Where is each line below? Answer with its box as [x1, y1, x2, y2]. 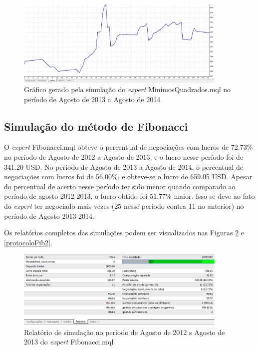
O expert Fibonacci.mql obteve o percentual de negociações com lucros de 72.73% [4, 142, 253, 152]
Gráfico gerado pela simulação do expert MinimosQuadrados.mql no [24, 84, 231, 95]
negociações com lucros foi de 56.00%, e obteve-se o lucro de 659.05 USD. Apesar [4, 171, 253, 182]
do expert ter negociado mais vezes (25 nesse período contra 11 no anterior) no [4, 201, 244, 211]
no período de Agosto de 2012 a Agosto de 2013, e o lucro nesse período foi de [4, 152, 244, 162]
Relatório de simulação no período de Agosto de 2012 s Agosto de [24, 326, 225, 337]
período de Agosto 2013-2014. [4, 210, 94, 221]
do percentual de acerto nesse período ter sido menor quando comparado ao [4, 181, 236, 191]
